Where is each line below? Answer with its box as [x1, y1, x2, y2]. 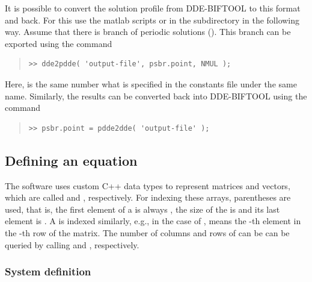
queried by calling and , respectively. [5, 238, 139, 251]
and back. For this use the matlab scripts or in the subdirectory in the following [5, 13, 300, 26]
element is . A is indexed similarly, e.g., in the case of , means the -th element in [5, 215, 301, 227]
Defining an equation [5, 151, 138, 169]
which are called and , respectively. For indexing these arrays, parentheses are [5, 191, 291, 204]
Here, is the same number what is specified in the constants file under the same [5, 77, 297, 90]
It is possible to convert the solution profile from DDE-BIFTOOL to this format [5, 2, 301, 14]
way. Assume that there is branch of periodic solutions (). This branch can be [5, 25, 291, 38]
